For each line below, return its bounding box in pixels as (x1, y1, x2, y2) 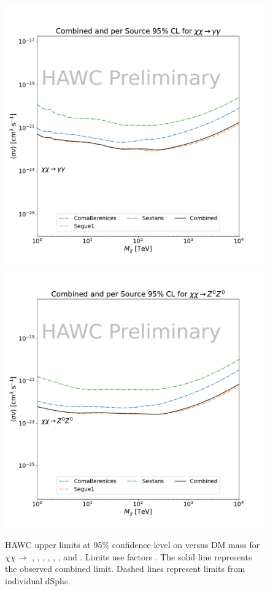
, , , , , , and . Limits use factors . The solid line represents (31, 550, 252, 563)
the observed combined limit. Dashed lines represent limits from (5, 562, 245, 575)
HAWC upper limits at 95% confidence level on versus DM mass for (5, 538, 260, 551)
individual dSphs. (5, 574, 71, 587)
